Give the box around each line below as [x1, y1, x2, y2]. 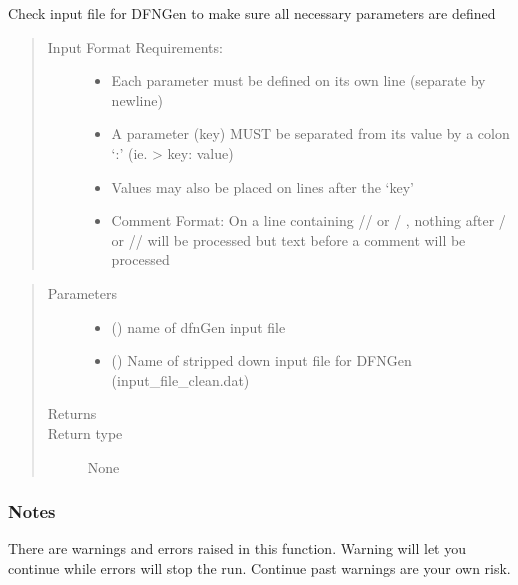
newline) [111, 89, 163, 110]
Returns [47, 403, 97, 424]
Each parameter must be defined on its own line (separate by [111, 70, 486, 91]
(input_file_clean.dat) [111, 369, 250, 390]
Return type [47, 422, 123, 443]
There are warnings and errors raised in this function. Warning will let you [8, 538, 466, 559]
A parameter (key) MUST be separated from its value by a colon [111, 123, 510, 144]
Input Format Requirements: [47, 36, 223, 57]
